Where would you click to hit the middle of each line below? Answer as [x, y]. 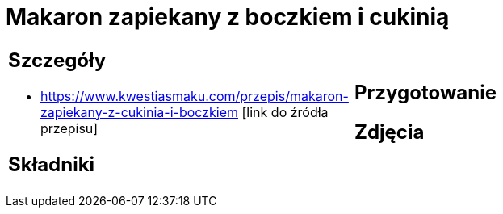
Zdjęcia [390, 132]
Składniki [52, 164]
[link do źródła [285, 112]
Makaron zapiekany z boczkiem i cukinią [228, 17]
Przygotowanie [425, 92]
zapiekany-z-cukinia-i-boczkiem [140, 112]
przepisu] [69, 128]
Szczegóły [57, 60]
